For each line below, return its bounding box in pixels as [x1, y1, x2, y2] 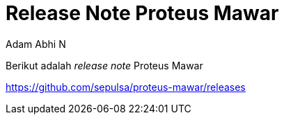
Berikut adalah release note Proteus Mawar [6, 59, 203, 71]
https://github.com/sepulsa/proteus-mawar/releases [6, 80, 246, 93]
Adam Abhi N [6, 37, 66, 50]
